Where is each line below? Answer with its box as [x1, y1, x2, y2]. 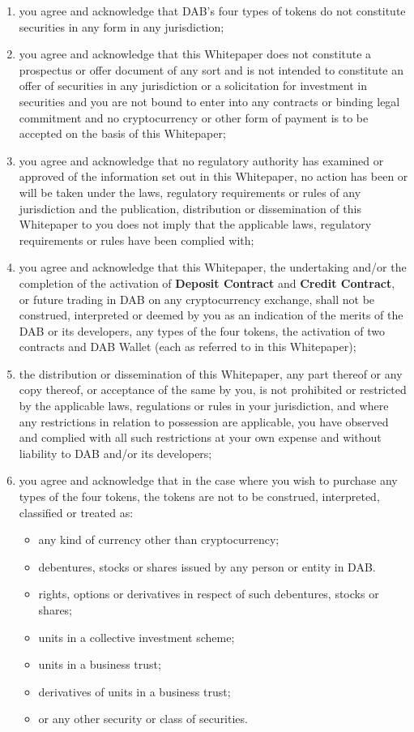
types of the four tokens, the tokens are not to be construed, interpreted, [19, 488, 380, 505]
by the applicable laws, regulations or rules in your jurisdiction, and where [19, 397, 389, 414]
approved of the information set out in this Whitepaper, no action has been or [19, 168, 408, 185]
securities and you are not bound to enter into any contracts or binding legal [19, 92, 400, 109]
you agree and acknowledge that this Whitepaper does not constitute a [19, 45, 372, 62]
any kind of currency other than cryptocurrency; [38, 531, 280, 548]
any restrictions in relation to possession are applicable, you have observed [19, 413, 389, 430]
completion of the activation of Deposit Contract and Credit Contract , [19, 274, 395, 291]
